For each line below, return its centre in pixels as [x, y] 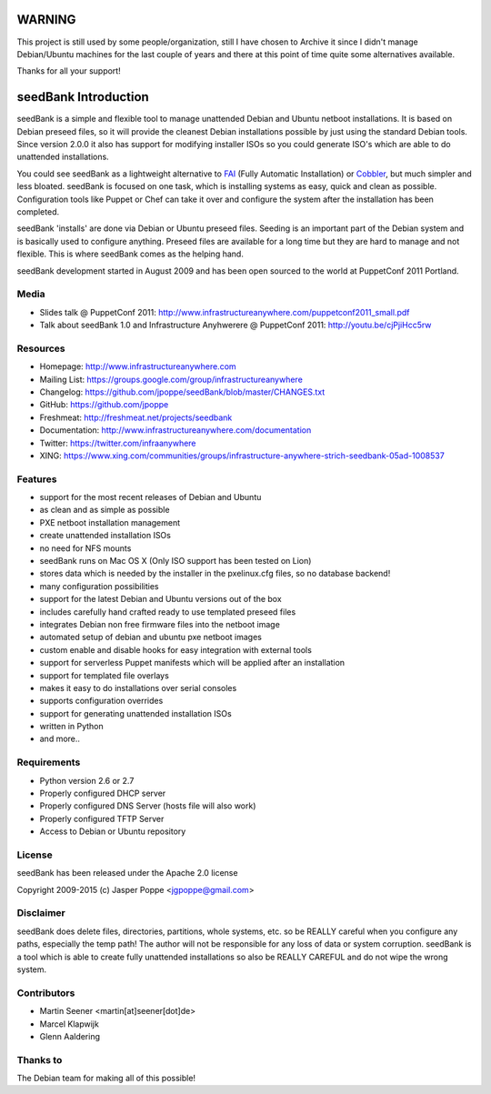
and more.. [60, 739]
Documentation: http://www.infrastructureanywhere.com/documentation [175, 430]
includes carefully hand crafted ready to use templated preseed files [168, 612]
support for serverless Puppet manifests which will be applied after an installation [192, 663]
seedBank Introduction [83, 97]
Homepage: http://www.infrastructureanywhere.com [138, 366]
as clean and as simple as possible [105, 510]
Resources [41, 348]
